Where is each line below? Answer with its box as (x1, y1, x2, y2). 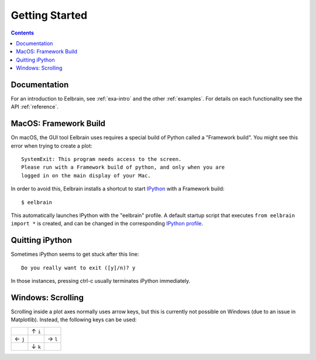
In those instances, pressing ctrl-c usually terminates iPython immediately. (11, 277, 191, 284)
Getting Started (11, 9, 88, 22)
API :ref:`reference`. (11, 103, 59, 111)
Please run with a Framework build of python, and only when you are (21, 164, 225, 171)
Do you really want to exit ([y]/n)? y (21, 264, 136, 271)
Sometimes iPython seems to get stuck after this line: (11, 251, 139, 258)
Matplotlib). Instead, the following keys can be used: (11, 316, 137, 323)
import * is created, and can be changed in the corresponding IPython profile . (11, 220, 204, 227)
